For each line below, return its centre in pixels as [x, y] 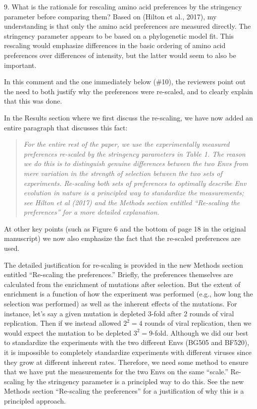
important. [20, 65]
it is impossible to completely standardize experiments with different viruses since [128, 352]
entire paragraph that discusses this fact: [66, 127]
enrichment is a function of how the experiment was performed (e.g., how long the [128, 294]
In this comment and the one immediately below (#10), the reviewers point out [125, 82]
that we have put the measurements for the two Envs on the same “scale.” [116, 372]
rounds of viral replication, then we [198, 323]
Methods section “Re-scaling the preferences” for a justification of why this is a [124, 391]
